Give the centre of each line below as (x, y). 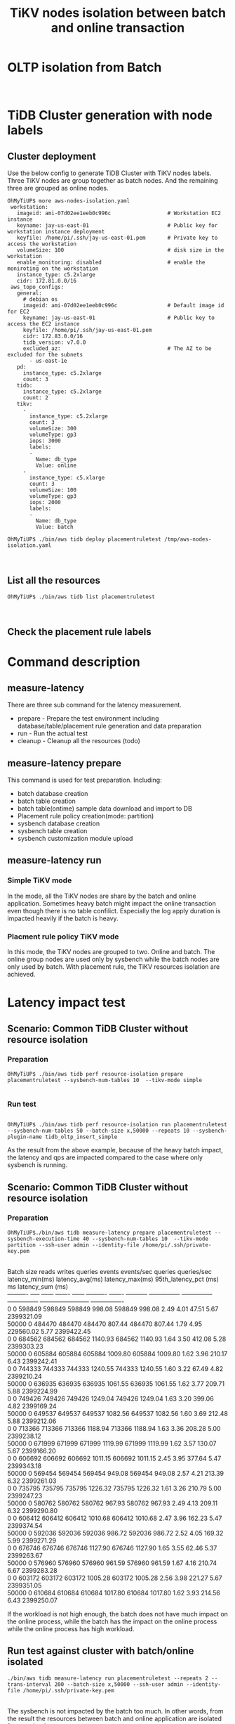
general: (29, 293)
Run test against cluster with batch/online (101, 1651)
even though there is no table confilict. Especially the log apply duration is (114, 911)
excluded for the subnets (45, 354)
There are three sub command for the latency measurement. (95, 705)
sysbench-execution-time (43, 1239)
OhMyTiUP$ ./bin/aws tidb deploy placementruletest (84, 539)
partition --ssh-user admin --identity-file (73, 1245)
